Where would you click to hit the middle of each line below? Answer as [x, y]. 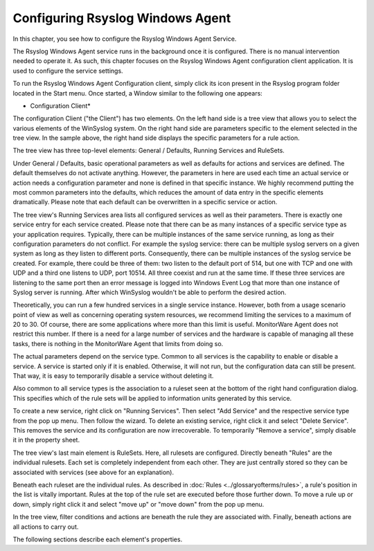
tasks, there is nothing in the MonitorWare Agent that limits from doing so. [118, 343]
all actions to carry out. [46, 527]
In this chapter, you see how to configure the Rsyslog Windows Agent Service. [125, 39]
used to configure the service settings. [68, 71]
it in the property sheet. [46, 440]
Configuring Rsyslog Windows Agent [122, 18]
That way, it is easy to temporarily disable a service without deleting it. [113, 376]
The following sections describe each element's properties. [98, 539]
